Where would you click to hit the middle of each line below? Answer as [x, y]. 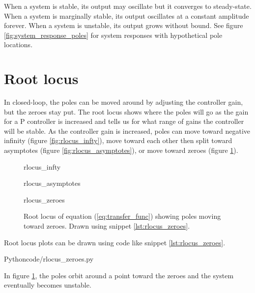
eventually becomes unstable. [48, 285]
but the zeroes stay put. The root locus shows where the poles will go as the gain [126, 111]
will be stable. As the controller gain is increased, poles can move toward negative [127, 131]
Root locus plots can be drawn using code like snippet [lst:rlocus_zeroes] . [115, 242]
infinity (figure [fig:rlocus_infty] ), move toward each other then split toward [118, 140]
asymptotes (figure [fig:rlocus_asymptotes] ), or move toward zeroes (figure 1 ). [121, 150]
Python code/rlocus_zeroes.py [49, 259]
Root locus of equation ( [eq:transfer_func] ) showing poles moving [122, 216]
